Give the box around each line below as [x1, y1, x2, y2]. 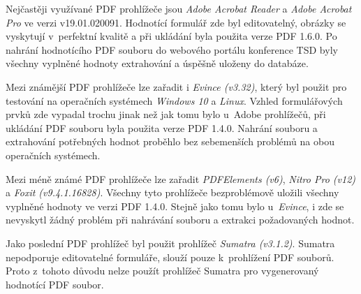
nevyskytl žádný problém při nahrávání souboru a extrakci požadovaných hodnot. [6, 212, 355, 227]
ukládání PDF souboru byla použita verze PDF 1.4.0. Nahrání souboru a [6, 120, 318, 135]
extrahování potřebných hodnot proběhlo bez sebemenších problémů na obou [6, 134, 334, 149]
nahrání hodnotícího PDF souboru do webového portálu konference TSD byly [6, 42, 338, 57]
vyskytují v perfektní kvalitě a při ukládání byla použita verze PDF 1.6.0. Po [6, 29, 337, 43]
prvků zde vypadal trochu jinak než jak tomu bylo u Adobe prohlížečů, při [6, 107, 326, 122]
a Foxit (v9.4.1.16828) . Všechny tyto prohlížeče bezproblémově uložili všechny [6, 185, 339, 200]
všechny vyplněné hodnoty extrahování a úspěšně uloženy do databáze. [6, 56, 309, 71]
